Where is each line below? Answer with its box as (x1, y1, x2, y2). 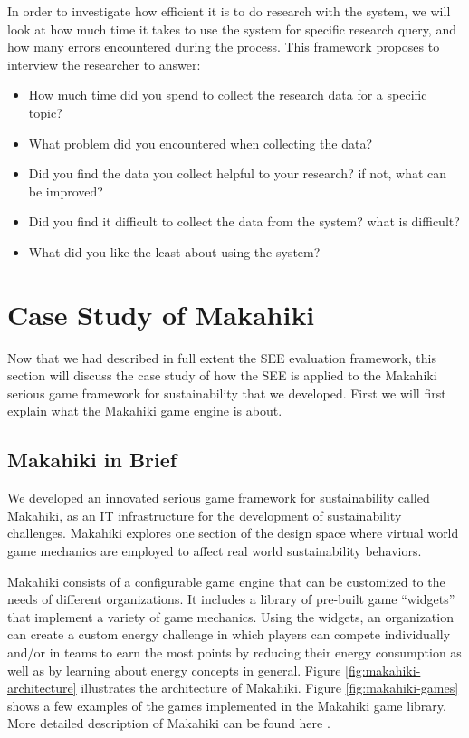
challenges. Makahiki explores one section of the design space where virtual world (7, 523, 459, 542)
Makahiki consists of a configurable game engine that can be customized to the (7, 571, 445, 590)
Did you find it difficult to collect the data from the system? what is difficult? (28, 212, 460, 231)
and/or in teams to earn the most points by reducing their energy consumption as (7, 642, 462, 661)
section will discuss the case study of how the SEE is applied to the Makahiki (7, 366, 437, 385)
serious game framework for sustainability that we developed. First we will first (7, 383, 446, 402)
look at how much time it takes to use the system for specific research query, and (7, 19, 456, 38)
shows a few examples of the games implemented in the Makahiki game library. (7, 695, 446, 714)
